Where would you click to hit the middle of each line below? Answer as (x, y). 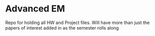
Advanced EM (35, 9)
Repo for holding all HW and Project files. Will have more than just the (77, 22)
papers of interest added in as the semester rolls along (62, 27)
